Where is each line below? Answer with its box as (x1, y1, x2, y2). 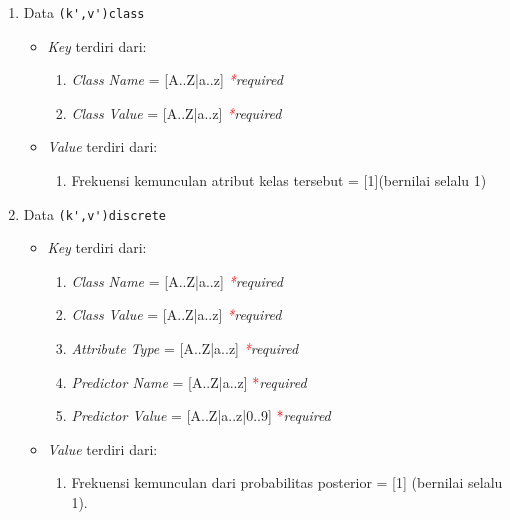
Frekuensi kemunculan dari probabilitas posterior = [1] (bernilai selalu (71, 472, 503, 493)
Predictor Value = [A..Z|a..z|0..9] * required (71, 405, 331, 426)
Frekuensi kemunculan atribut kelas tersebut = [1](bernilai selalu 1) (71, 170, 487, 191)
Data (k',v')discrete (23, 203, 166, 224)
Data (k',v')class (23, 2, 145, 22)
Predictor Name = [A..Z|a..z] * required (71, 371, 307, 392)
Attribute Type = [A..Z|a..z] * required (71, 338, 299, 359)
